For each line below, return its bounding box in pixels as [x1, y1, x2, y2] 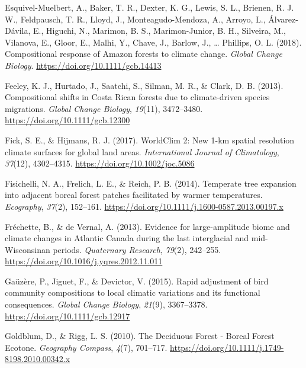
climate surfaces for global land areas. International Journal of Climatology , [5, 145, 279, 158]
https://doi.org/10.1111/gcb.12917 [5, 309, 130, 322]
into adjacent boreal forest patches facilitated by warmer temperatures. [5, 188, 263, 201]
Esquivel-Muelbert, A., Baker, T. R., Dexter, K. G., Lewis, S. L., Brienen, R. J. [5, 1, 294, 13]
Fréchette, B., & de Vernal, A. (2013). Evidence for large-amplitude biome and [5, 220, 290, 232]
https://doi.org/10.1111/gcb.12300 [5, 114, 130, 126]
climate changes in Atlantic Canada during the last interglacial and [5, 232, 249, 244]
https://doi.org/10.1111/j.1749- [170, 341, 284, 353]
